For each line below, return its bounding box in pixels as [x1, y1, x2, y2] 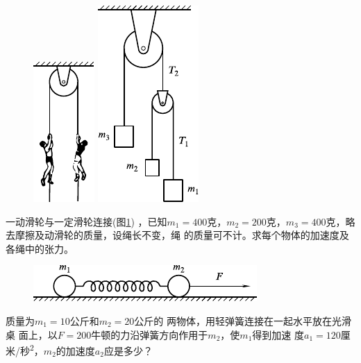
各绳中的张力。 [6, 241, 74, 255]
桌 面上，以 [6, 327, 58, 341]
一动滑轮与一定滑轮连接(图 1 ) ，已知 [6, 214, 167, 228]
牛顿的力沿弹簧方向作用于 [91, 327, 208, 341]
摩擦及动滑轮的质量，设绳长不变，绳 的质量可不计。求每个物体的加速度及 [15, 228, 349, 242]
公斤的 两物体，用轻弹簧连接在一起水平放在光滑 [134, 313, 351, 328]
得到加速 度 [252, 327, 304, 341]
